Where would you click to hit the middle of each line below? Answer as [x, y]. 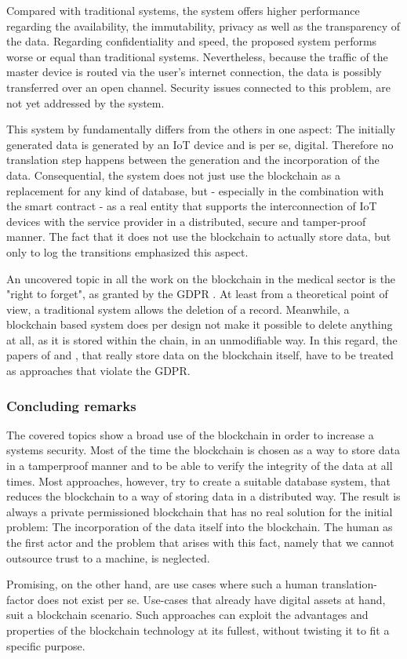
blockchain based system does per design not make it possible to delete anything [200, 324]
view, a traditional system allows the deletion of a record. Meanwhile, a [178, 309]
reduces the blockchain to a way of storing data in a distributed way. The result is [203, 496]
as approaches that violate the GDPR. [98, 371]
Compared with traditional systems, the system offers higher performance [183, 10]
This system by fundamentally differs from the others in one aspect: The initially [201, 129]
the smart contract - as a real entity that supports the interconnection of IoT [192, 206]
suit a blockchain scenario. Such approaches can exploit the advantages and [187, 615]
